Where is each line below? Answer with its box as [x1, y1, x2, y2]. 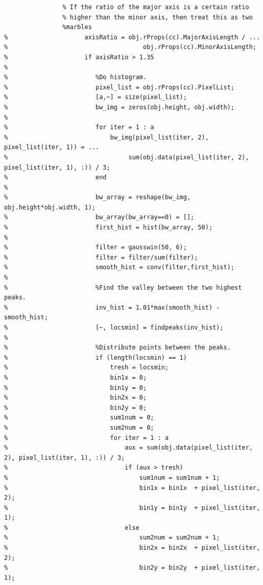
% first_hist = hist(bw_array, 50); [4, 224, 213, 231]
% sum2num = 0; [4, 424, 154, 431]
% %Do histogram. [4, 74, 147, 81]
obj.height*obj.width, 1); [4, 203, 95, 211]
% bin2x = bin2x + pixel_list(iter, [4, 544, 260, 552]
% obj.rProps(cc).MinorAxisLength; [4, 43, 256, 51]
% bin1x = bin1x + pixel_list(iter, [4, 484, 260, 492]
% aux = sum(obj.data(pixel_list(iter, [4, 444, 253, 452]
